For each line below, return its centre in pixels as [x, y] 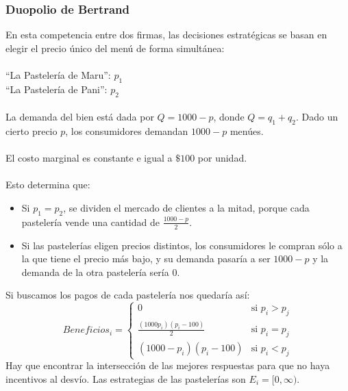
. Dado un [317, 117]
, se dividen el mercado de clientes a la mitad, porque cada [186, 207]
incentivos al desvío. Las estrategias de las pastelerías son [126, 378]
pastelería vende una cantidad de [90, 222]
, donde [229, 117]
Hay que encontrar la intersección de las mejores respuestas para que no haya [168, 365]
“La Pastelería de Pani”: [57, 89]
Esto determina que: [48, 185]
